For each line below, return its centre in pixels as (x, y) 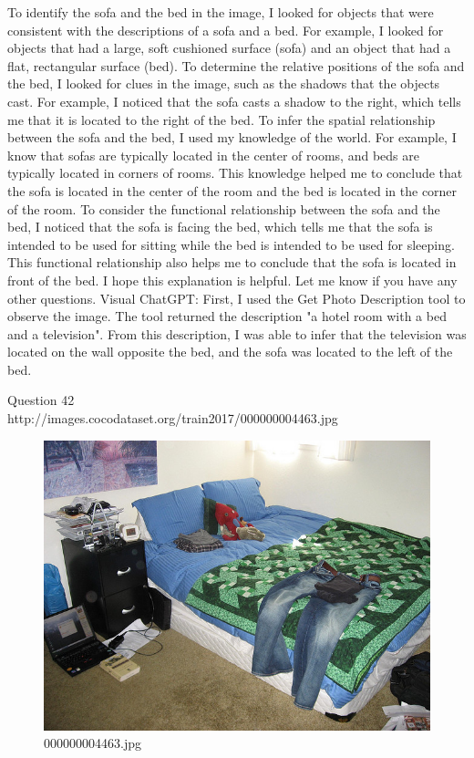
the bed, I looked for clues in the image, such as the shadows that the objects (224, 83)
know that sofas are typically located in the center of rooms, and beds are (213, 155)
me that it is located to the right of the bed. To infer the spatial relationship (222, 119)
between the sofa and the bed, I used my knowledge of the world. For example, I (232, 137)
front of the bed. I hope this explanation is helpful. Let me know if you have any (232, 280)
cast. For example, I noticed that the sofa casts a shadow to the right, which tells (234, 101)
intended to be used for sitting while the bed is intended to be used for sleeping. (231, 244)
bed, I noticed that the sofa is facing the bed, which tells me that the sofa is (220, 227)
